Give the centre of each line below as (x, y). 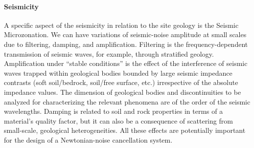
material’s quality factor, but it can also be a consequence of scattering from (118, 120)
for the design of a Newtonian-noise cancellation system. (88, 139)
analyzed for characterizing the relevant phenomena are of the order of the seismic (127, 101)
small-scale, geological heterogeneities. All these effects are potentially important (125, 130)
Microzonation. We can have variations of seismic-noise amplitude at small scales (125, 34)
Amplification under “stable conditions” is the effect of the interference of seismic (126, 63)
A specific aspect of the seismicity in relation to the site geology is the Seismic (121, 25)
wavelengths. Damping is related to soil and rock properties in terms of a (114, 111)
